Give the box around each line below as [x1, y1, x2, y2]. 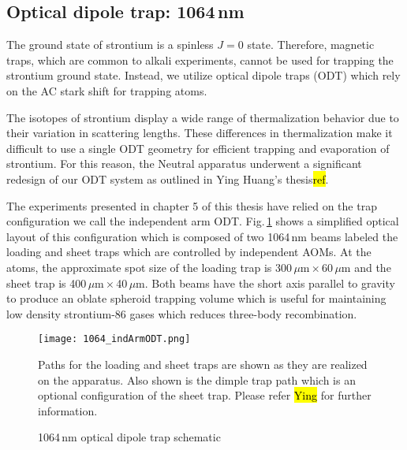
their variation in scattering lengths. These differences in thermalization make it [6, 125, 393, 141]
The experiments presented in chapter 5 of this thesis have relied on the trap [6, 197, 377, 214]
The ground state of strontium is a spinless [6, 36, 214, 53]
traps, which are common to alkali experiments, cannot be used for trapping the [6, 51, 394, 68]
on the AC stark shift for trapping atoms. [6, 82, 207, 99]
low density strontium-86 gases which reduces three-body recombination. [6, 305, 357, 322]
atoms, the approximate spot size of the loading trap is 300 [6, 258, 293, 275]
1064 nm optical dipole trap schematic [38, 429, 221, 445]
